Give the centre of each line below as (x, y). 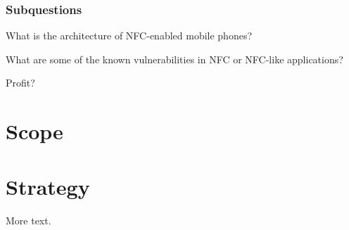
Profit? (20, 83)
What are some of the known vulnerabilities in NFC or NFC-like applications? (174, 59)
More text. (28, 220)
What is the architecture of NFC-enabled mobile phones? (129, 36)
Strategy (48, 186)
